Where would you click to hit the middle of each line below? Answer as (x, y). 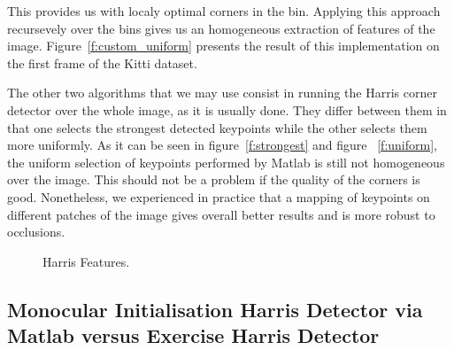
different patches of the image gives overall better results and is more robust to (221, 214)
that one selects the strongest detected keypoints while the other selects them (217, 127)
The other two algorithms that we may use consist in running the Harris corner (222, 93)
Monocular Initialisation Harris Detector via (215, 309)
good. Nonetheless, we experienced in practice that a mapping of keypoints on (219, 196)
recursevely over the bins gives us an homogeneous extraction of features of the (221, 28)
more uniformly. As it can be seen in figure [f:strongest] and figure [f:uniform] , (222, 145)
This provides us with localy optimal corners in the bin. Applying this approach (224, 11)
